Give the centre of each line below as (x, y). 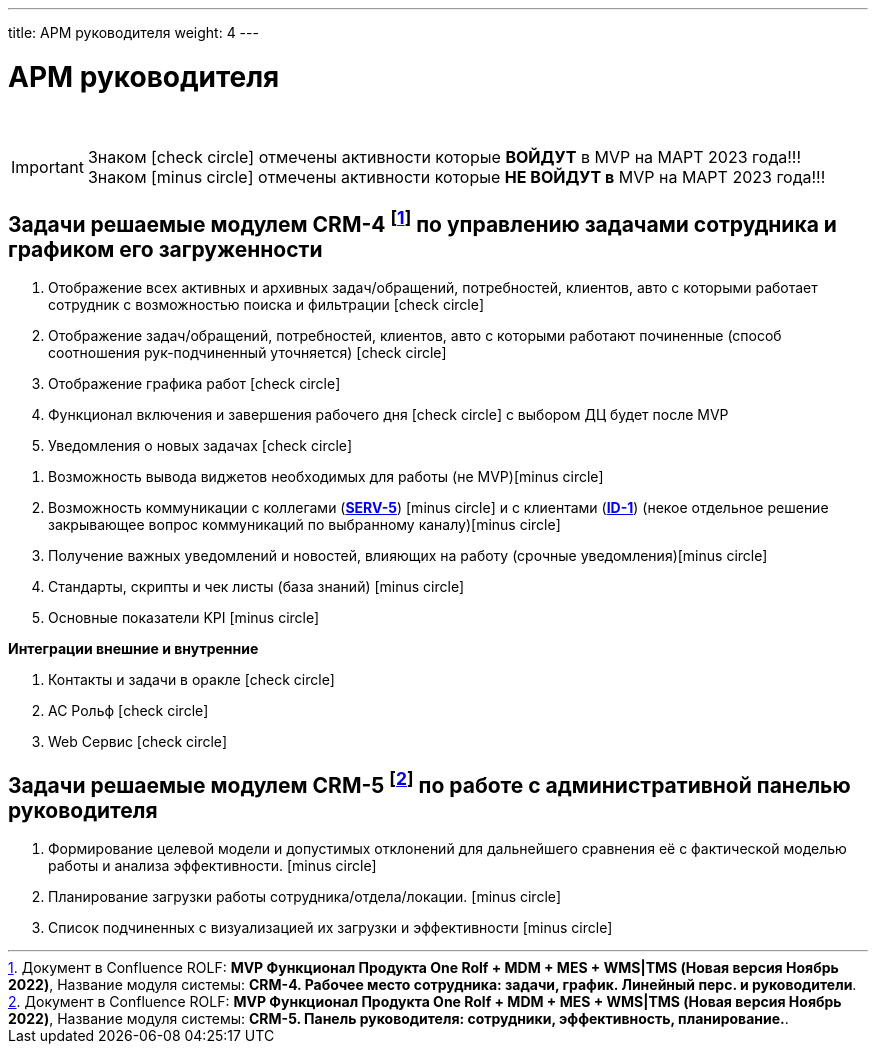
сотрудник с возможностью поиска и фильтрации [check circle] (266, 305)
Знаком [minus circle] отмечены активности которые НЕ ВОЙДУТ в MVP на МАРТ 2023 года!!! (456, 176)
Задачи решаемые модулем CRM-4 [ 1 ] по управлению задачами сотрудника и (422, 221)
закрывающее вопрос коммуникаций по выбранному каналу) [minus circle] (304, 525)
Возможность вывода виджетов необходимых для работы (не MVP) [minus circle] (326, 477)
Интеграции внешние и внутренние (133, 649)
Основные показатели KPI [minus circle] (184, 618)
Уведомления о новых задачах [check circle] (200, 446)
